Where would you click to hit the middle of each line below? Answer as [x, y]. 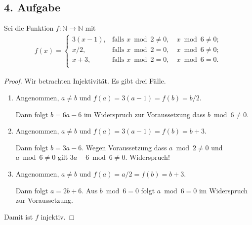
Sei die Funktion [29, 28]
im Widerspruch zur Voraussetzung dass [145, 114]
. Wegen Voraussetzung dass [124, 147]
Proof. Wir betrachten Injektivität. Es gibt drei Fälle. [85, 81]
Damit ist [19, 216]
